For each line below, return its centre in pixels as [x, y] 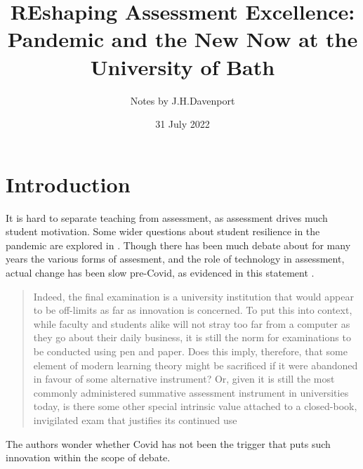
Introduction [68, 184]
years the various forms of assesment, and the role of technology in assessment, [175, 259]
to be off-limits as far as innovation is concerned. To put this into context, [193, 310]
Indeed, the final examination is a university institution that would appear [193, 296]
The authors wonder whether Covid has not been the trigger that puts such [168, 443]
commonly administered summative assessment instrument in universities [191, 392]
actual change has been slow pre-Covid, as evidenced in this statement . [160, 272]
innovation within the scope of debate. [88, 457]
